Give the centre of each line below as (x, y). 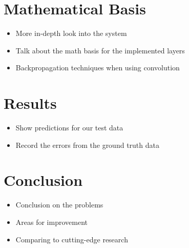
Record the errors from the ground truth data (87, 145)
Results (30, 103)
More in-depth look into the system (71, 33)
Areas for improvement (51, 222)
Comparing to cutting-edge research (72, 239)
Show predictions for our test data (69, 128)
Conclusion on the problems (59, 205)
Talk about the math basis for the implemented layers (100, 50)
